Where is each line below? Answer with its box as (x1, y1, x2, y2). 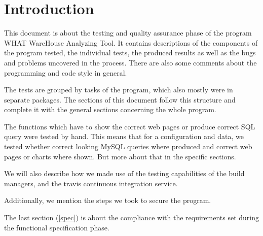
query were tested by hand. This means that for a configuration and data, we (4, 131, 244, 142)
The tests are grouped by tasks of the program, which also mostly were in (4, 84, 233, 95)
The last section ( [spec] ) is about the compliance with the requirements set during (4, 212, 259, 223)
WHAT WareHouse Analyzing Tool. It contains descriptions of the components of (4, 37, 258, 48)
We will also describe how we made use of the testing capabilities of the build (4, 168, 245, 179)
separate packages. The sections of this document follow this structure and (4, 94, 236, 105)
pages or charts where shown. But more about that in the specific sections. (4, 151, 236, 161)
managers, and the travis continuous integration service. (4, 178, 178, 188)
